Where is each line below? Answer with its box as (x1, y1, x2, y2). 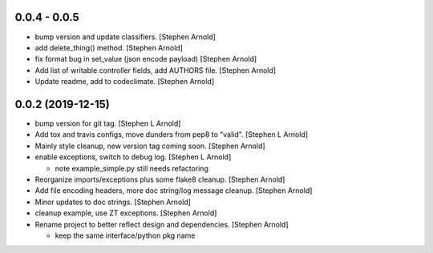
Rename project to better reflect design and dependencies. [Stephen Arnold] (34, 219, 289, 229)
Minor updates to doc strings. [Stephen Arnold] (34, 197, 192, 207)
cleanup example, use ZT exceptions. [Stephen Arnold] (34, 208, 217, 218)
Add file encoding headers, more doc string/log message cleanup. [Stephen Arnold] (34, 186, 313, 195)
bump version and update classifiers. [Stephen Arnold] (34, 32, 216, 42)
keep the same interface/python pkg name (55, 231, 196, 240)
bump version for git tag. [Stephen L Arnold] (34, 118, 181, 128)
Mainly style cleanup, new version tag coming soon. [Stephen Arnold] (34, 141, 265, 151)
